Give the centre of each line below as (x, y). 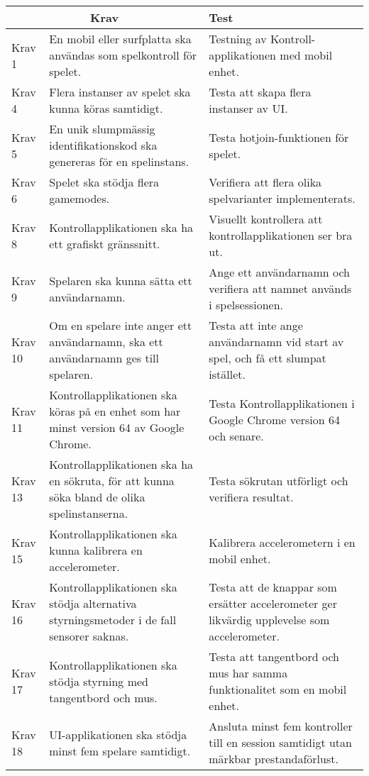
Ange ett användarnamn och (280, 272)
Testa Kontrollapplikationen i (282, 403)
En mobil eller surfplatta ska (120, 39)
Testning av (238, 39)
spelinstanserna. (89, 513)
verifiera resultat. (251, 497)
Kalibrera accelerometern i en (282, 542)
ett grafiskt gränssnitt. (105, 243)
